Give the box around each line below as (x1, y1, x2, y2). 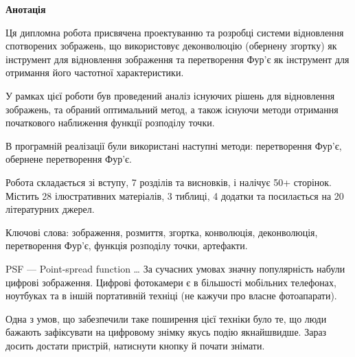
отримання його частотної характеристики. (5, 65, 184, 80)
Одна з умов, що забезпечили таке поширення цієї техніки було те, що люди (5, 311, 327, 325)
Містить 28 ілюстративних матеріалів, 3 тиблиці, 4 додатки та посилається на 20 (5, 188, 344, 203)
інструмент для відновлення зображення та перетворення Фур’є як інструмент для (5, 51, 350, 66)
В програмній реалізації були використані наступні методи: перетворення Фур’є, (5, 138, 342, 152)
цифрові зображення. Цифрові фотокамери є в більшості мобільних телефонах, (5, 275, 336, 289)
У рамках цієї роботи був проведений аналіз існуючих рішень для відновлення (5, 88, 335, 102)
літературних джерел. (5, 202, 95, 216)
